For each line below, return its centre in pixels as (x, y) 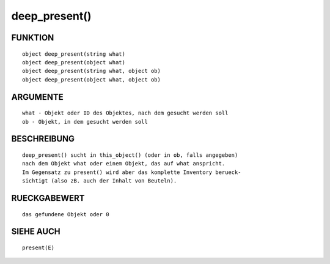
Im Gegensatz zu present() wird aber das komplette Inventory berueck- (132, 172)
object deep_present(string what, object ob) (92, 71)
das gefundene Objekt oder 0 (66, 214)
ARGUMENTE (37, 97)
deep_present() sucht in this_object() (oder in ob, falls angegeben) (130, 155)
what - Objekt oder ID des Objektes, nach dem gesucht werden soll (125, 113)
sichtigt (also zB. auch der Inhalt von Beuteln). (100, 181)
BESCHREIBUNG (43, 139)
